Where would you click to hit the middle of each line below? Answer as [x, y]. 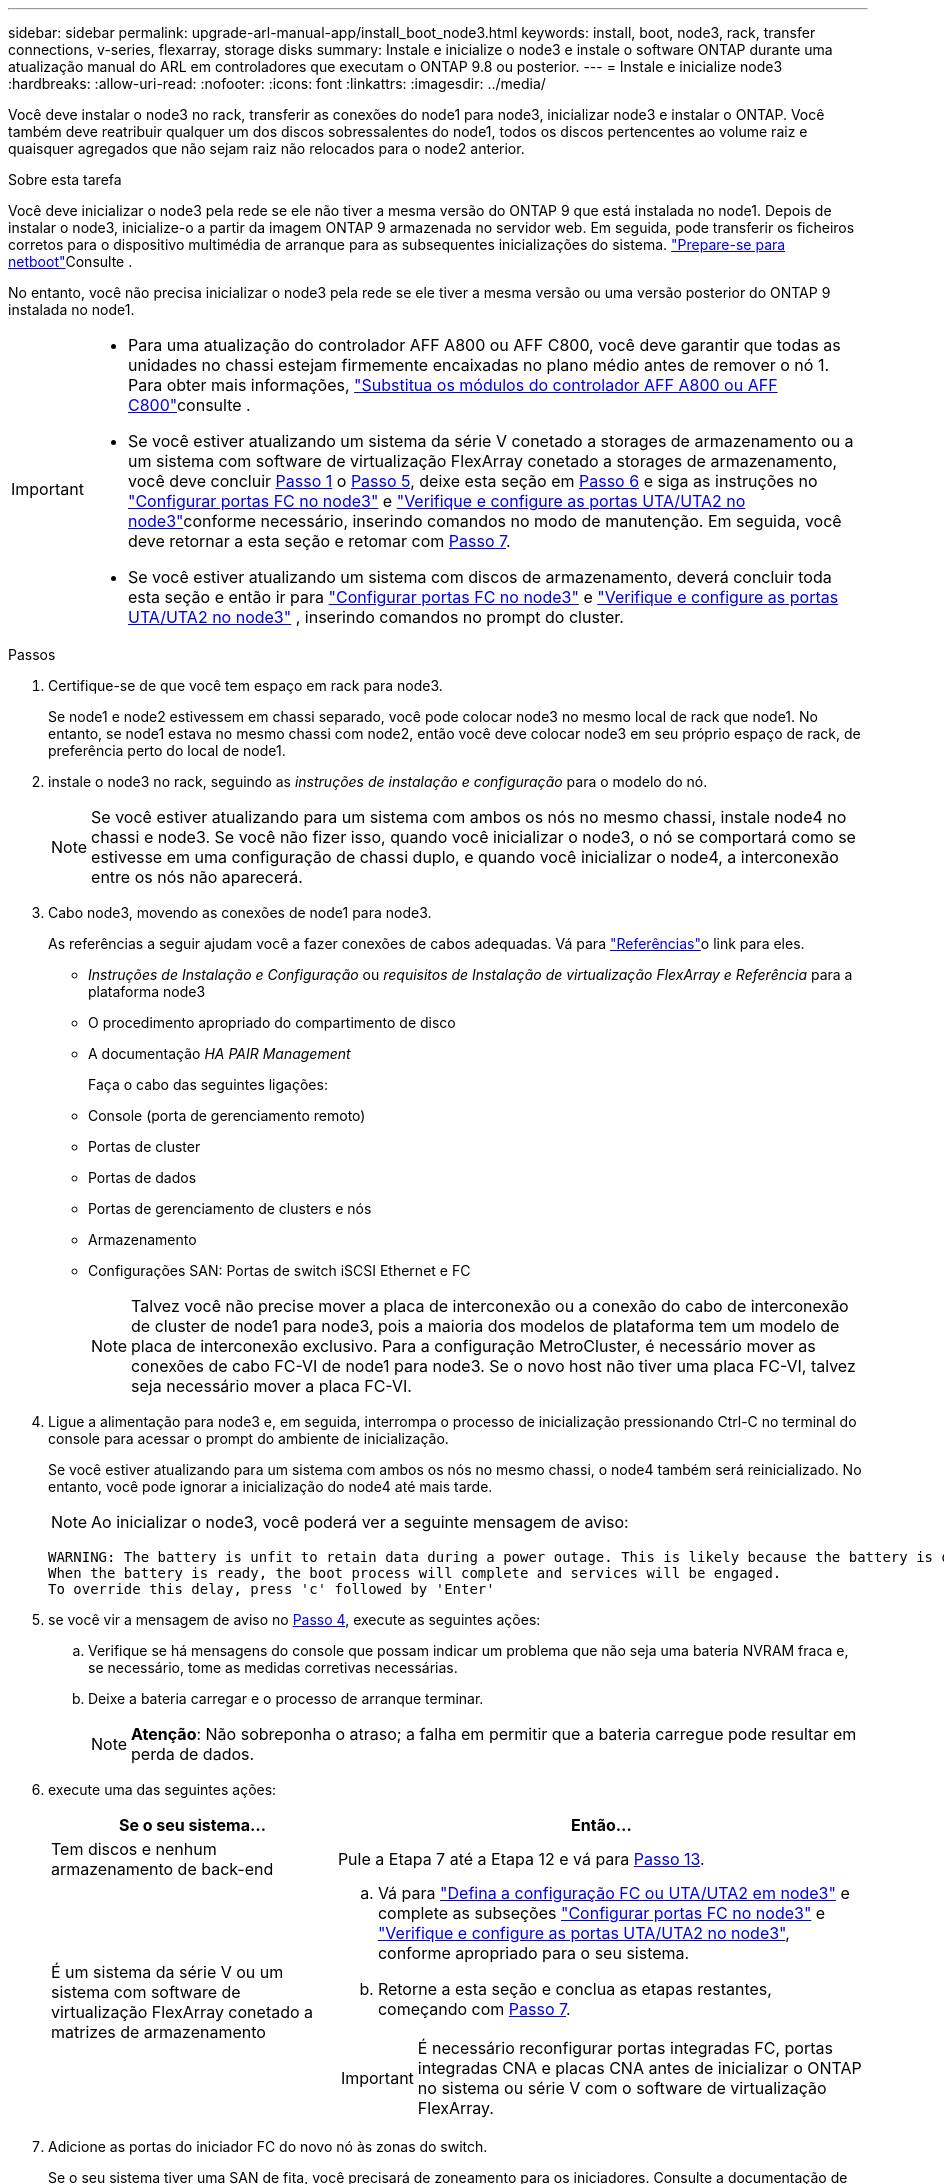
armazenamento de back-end [162, 1869]
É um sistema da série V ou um [167, 1972]
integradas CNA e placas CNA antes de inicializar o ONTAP [639, 2068]
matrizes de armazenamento [158, 2032]
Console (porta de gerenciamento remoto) [227, 1115]
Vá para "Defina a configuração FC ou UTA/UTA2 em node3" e [613, 1893]
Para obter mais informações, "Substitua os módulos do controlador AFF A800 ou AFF [452, 385]
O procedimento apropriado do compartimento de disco [272, 1022]
